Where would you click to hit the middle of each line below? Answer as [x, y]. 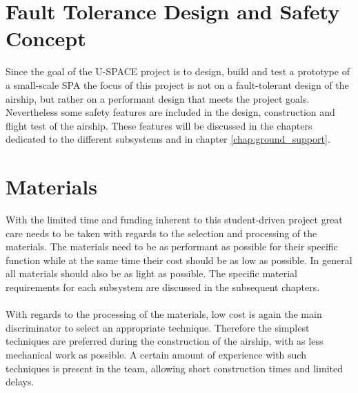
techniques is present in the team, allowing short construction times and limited [175, 368]
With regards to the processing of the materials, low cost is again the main [164, 314]
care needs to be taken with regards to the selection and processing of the [161, 233]
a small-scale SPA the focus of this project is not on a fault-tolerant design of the [177, 84]
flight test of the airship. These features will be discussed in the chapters [159, 125]
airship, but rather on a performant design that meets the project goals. [158, 98]
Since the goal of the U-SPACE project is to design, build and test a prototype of [178, 71]
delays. [20, 382]
